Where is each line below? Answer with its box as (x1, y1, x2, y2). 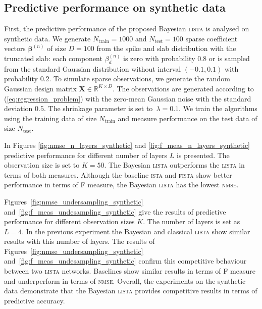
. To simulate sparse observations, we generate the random (49, 73, 230, 84)
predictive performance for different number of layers (4, 149, 168, 160)
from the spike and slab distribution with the (96, 43, 236, 54)
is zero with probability (123, 53, 195, 63)
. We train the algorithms (179, 103, 257, 114)
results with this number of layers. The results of (4, 236, 155, 246)
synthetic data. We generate (4, 33, 91, 43)
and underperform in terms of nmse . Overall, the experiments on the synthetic (4, 275, 246, 286)
